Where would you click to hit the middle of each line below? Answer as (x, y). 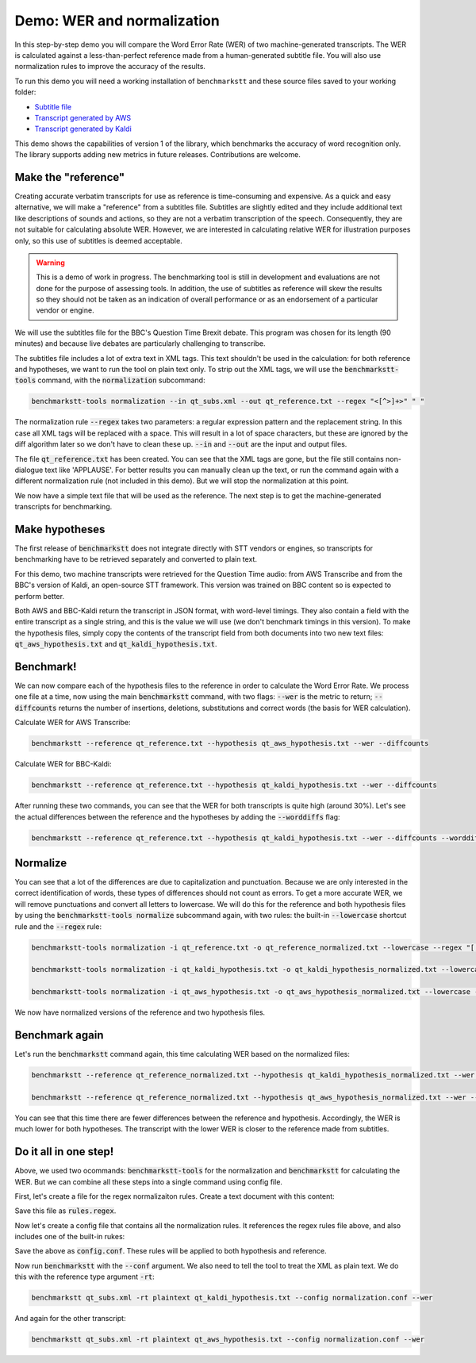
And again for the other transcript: (70, 1319)
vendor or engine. (65, 310)
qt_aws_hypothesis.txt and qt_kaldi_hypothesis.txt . (116, 644)
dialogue (29, 470)
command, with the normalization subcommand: (121, 380)
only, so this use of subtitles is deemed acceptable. (98, 240)
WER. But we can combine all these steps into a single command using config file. (149, 1181)
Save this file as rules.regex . (65, 1211)
